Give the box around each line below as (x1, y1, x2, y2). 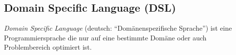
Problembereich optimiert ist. (4, 42, 92, 52)
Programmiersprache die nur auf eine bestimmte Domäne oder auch (4, 32, 207, 42)
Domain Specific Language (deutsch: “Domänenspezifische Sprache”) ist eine (4, 23, 232, 33)
